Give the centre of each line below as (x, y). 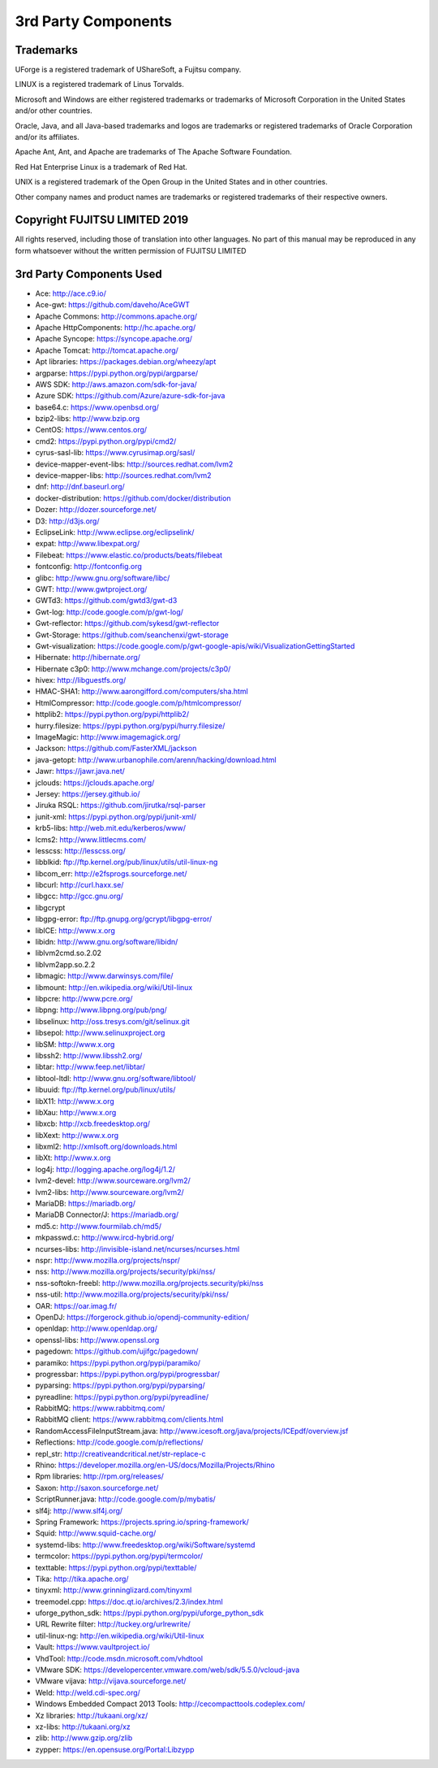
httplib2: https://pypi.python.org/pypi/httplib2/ (112, 715)
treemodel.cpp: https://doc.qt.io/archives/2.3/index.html (129, 1601)
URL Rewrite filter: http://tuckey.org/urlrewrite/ (113, 1624)
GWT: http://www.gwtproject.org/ (91, 589)
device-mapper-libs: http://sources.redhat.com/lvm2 (123, 476)
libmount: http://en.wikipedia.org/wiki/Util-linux (114, 987)
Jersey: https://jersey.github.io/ (88, 793)
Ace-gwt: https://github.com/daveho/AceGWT (113, 305)
